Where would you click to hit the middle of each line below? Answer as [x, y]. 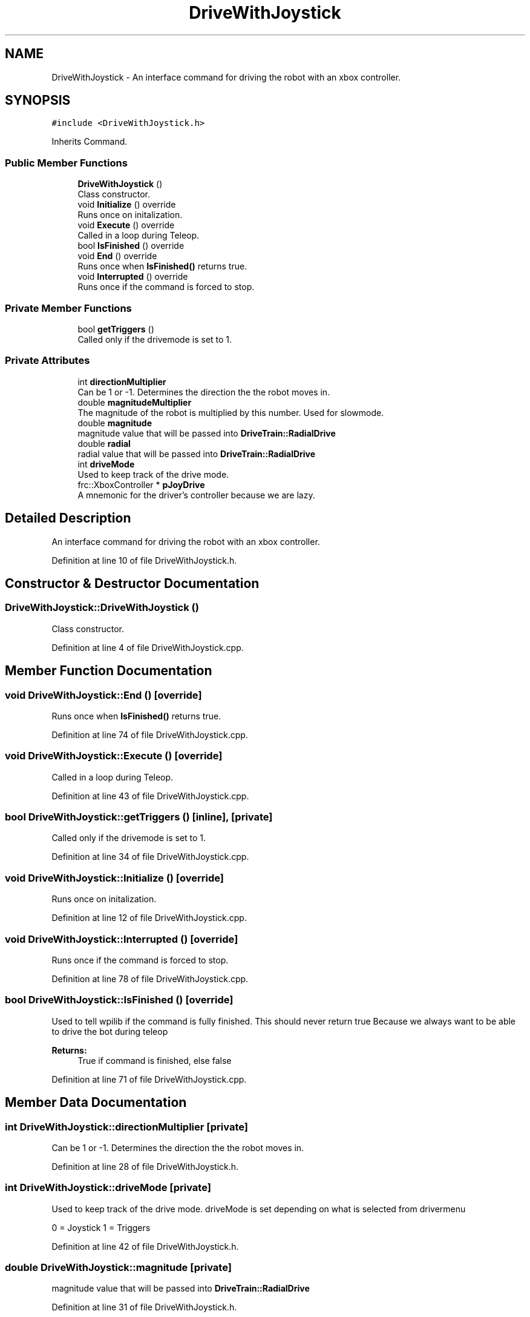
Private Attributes [47, 361]
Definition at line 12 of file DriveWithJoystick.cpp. [149, 918]
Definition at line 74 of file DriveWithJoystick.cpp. [150, 734]
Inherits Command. [90, 142]
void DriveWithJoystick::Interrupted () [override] [122, 939]
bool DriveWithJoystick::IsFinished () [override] [119, 1000]
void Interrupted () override [133, 277]
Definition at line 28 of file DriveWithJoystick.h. [145, 1166]
